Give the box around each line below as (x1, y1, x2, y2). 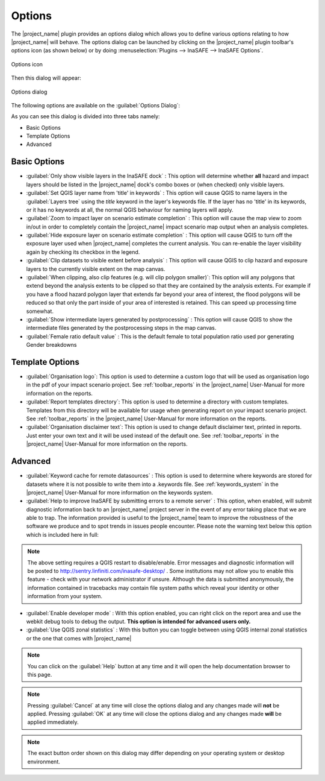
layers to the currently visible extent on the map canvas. (26, 265, 166, 273)
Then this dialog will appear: (11, 74, 81, 81)
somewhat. (26, 308, 54, 315)
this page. (27, 671, 52, 678)
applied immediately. (27, 718, 79, 726)
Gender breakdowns (26, 341, 77, 349)
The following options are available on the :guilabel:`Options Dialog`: (11, 101, 181, 109)
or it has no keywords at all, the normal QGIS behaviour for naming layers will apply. (26, 206, 234, 213)
